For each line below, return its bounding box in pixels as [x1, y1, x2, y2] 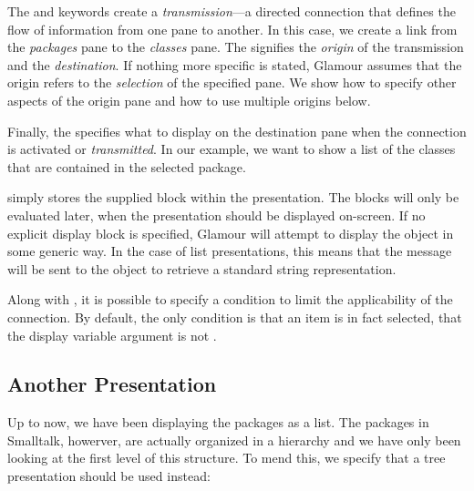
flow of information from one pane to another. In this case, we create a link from [7, 19, 458, 38]
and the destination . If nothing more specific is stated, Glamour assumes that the [7, 55, 462, 74]
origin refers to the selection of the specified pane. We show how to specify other [7, 73, 457, 92]
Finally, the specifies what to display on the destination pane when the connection [7, 121, 467, 140]
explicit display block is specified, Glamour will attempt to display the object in [7, 223, 454, 242]
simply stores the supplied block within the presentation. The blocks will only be [7, 188, 459, 207]
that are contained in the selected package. [7, 157, 246, 176]
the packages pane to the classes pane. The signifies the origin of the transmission [7, 37, 464, 56]
